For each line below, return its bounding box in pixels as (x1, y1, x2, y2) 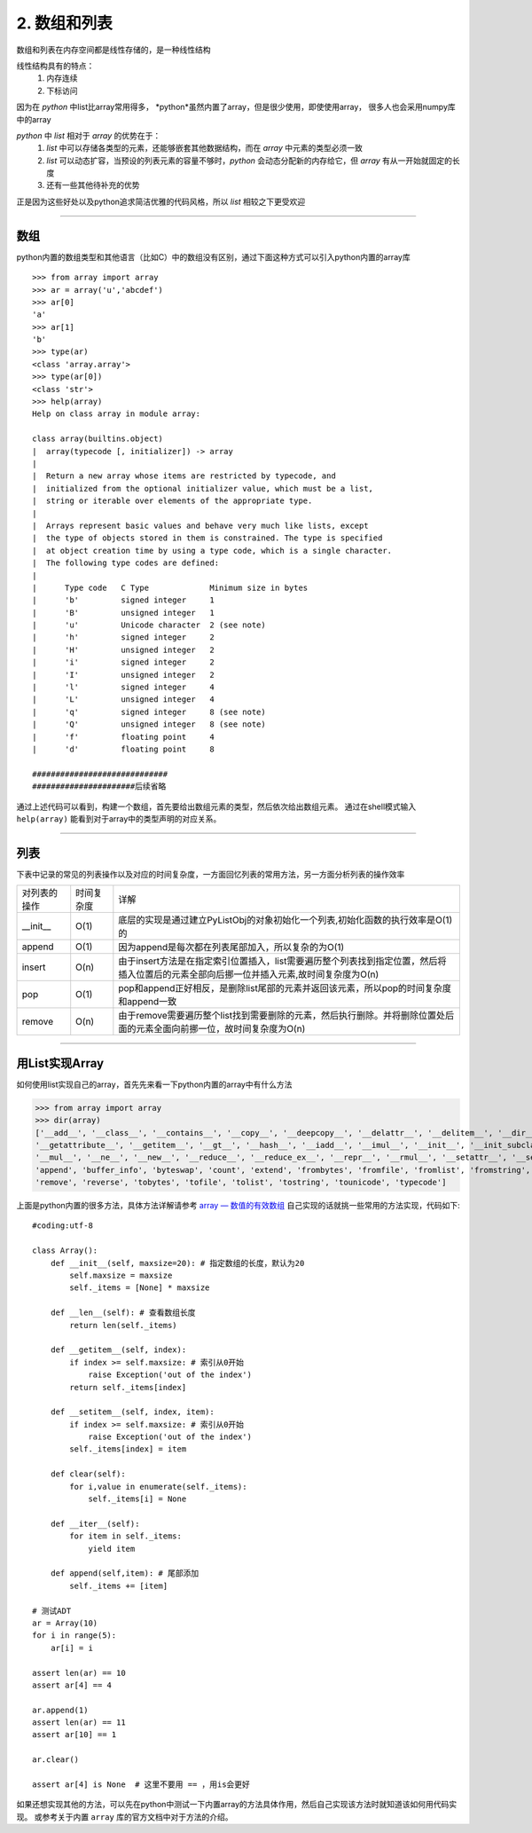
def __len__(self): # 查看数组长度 (50, 1308, 196, 1318)
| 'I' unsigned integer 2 (32, 670, 215, 680)
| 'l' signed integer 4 (32, 682, 215, 692)
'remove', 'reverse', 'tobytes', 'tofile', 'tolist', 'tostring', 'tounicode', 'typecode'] (35, 1177, 447, 1188)
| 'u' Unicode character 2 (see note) (32, 620, 266, 630)
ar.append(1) (32, 1704, 89, 1715)
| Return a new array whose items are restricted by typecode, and (32, 471, 336, 481)
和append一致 (118, 995, 177, 1008)
